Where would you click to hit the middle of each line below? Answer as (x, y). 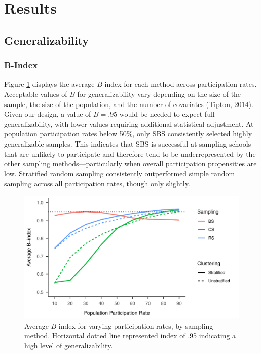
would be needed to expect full (167, 114)
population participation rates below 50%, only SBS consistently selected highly (128, 134)
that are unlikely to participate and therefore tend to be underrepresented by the (130, 153)
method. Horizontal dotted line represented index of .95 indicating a (130, 335)
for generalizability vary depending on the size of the (159, 94)
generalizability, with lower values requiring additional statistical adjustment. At (129, 123)
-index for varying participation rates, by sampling (135, 325)
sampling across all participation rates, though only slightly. (97, 183)
